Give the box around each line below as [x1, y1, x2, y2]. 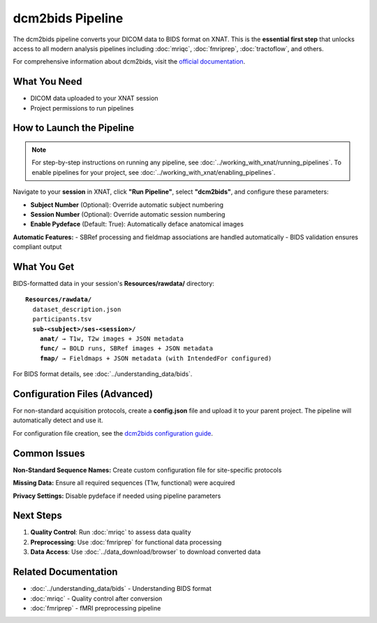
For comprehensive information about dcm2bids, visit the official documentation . [13, 57, 246, 66]
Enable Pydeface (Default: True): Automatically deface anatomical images [30, 220, 244, 229]
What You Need [13, 76, 82, 87]
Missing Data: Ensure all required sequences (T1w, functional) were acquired [13, 479, 235, 487]
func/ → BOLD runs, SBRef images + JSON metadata [39, 345, 213, 352]
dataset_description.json [32, 305, 121, 313]
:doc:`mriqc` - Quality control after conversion [30, 594, 163, 603]
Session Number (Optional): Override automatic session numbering [30, 210, 226, 218]
